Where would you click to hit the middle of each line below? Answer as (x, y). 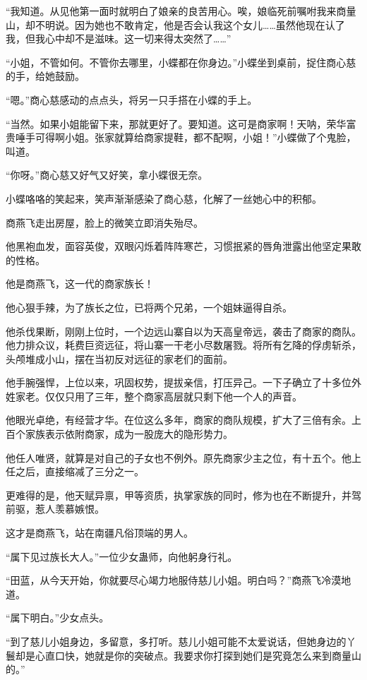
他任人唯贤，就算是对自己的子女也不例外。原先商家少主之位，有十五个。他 (179, 457)
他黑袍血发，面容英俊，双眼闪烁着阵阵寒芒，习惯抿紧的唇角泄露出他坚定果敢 (183, 246)
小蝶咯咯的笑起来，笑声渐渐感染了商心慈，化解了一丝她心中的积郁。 (164, 198)
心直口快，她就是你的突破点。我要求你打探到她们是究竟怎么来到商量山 (198, 655)
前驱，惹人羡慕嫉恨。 (55, 509)
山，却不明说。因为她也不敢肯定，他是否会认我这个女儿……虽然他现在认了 (175, 24)
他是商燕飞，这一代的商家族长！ (80, 284)
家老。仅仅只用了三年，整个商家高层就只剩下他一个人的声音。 (158, 396)
